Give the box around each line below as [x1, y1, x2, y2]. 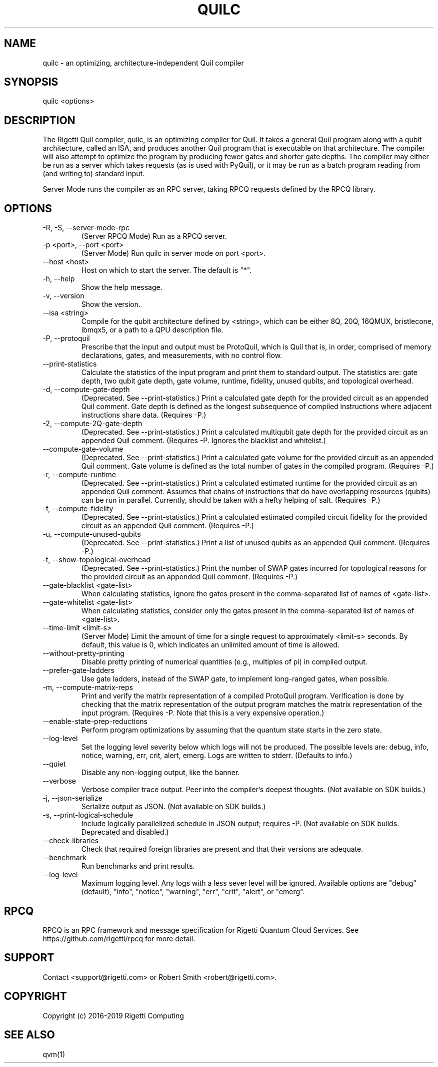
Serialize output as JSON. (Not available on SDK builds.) [81, 802, 266, 811]
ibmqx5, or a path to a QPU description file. [81, 325, 223, 334]
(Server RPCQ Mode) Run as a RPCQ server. [81, 232, 227, 241]
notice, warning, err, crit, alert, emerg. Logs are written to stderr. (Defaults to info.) [81, 751, 352, 760]
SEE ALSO [4, 1028, 55, 1041]
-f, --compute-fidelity [42, 504, 113, 513]
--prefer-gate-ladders [42, 666, 114, 675]
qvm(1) [42, 1049, 65, 1058]
